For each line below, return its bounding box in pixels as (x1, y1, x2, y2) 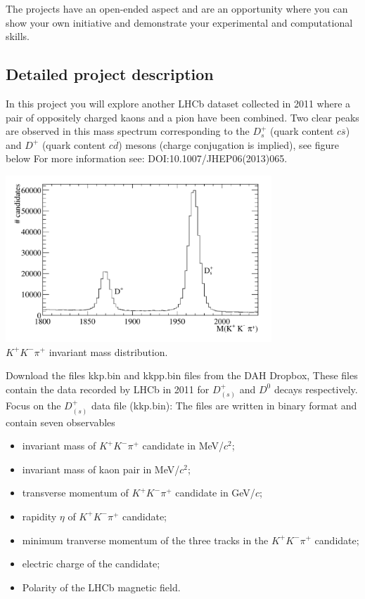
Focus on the (6, 398, 61, 413)
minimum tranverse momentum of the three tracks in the (22, 532, 269, 547)
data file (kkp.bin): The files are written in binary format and (91, 398, 357, 413)
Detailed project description (6, 63, 214, 85)
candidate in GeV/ (175, 485, 255, 500)
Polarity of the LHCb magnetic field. (22, 579, 181, 594)
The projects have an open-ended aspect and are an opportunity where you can (6, 1, 348, 15)
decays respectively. (274, 381, 358, 396)
